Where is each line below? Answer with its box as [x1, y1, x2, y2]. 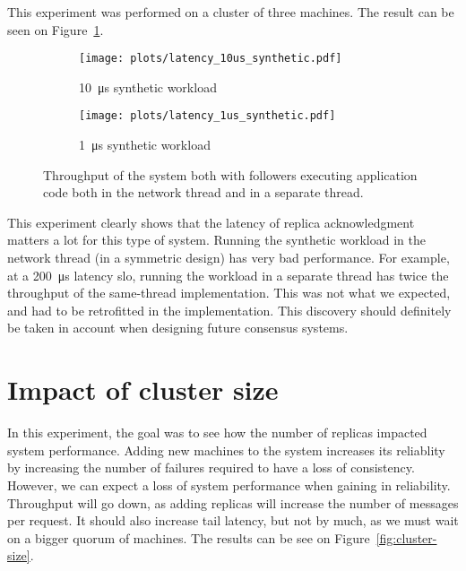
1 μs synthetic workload [79, 135, 211, 154]
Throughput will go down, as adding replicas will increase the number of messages [7, 493, 459, 512]
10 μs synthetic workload [79, 77, 217, 96]
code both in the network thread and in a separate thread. [43, 183, 364, 202]
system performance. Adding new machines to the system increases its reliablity [7, 440, 445, 459]
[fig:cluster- [375, 528, 437, 547]
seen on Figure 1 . [7, 20, 104, 39]
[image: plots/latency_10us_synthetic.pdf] [79, 52, 342, 65]
